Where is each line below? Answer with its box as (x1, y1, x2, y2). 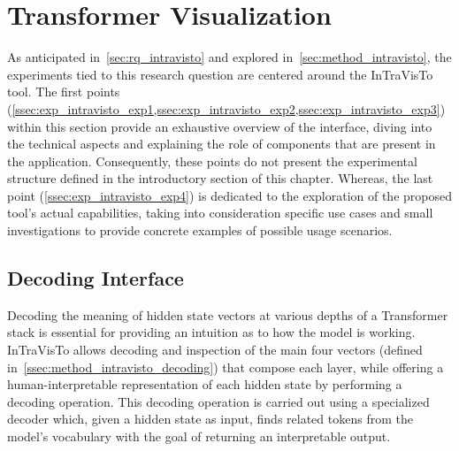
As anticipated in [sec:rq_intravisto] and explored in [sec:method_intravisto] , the (7, 48, 452, 66)
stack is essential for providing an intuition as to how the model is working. (7, 323, 416, 341)
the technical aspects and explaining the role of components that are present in (7, 134, 436, 153)
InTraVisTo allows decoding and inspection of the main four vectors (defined (7, 340, 423, 359)
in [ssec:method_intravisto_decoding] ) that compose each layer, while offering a (7, 357, 444, 376)
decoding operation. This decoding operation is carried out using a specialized (7, 392, 430, 410)
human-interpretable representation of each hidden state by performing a (7, 375, 402, 394)
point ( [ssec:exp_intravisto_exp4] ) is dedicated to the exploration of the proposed (7, 186, 452, 204)
